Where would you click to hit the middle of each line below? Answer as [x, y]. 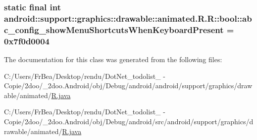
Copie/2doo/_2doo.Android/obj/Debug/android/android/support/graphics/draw [128, 86]
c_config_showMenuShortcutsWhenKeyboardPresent [114, 29]
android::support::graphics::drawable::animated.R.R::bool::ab [128, 18]
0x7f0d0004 [27, 41]
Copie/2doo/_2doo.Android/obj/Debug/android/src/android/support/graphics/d [129, 121]
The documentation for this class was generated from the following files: [113, 59]
